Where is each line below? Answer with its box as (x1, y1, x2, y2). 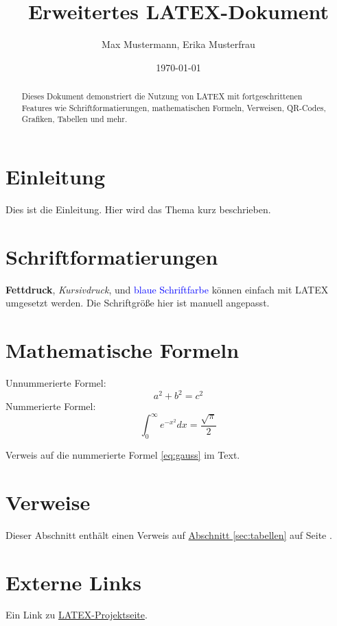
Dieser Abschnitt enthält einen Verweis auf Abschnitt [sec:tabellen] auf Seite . (5, 527, 332, 542)
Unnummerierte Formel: (5, 376, 106, 390)
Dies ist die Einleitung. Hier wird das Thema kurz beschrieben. (5, 202, 271, 217)
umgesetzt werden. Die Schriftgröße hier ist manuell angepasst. (5, 296, 270, 310)
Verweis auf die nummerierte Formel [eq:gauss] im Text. (5, 448, 240, 462)
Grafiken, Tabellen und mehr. (21, 113, 128, 125)
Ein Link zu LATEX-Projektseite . (5, 607, 148, 622)
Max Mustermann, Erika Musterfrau (102, 37, 255, 51)
